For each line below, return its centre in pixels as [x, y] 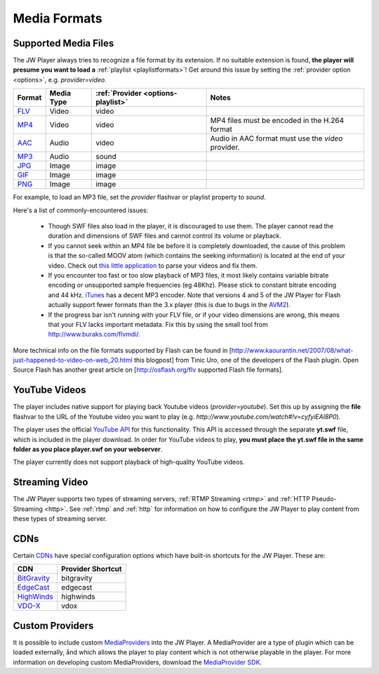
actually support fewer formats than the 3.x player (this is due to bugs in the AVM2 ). [169, 305]
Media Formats [58, 18]
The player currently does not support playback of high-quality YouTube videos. [129, 462]
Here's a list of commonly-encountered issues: [81, 210]
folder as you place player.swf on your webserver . [88, 449]
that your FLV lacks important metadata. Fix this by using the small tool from [158, 324]
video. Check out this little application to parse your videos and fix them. [153, 265]
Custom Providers [53, 626]
